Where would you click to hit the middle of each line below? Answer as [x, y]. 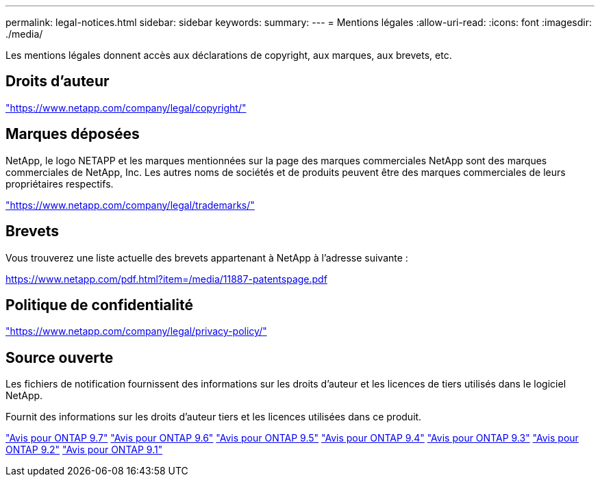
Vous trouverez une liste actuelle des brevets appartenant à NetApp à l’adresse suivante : [207, 257]
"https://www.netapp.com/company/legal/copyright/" [126, 107]
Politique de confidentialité [99, 305]
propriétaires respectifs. [60, 183]
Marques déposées [73, 134]
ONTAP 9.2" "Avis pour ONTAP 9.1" [84, 450]
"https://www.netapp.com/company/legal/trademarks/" [130, 205]
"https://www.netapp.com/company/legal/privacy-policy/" [136, 331]
